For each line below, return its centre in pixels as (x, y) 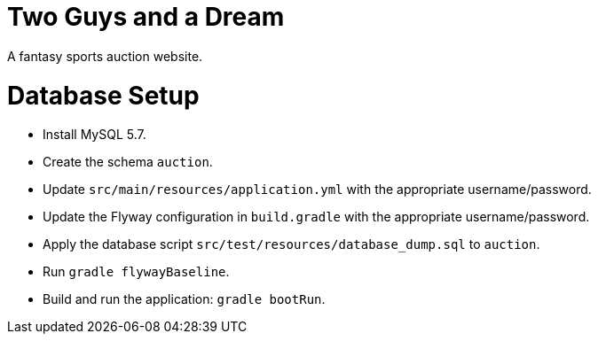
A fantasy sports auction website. (105, 56)
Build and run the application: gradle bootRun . (184, 299)
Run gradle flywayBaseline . (136, 272)
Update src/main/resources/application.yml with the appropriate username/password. (317, 190)
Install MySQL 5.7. (94, 135)
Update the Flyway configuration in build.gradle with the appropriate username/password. (316, 217)
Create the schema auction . (128, 162)
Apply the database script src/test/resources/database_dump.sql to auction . (291, 244)
